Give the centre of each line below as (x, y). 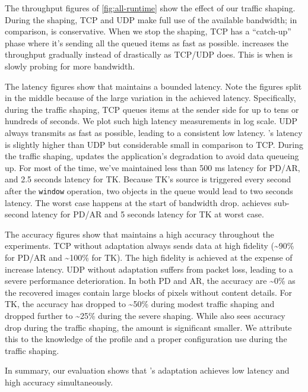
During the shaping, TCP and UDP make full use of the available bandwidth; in (151, 19)
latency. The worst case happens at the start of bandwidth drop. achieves (138, 202)
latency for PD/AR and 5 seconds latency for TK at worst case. (148, 214)
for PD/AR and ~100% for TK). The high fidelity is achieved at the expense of (149, 257)
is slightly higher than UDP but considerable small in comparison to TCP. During (154, 144)
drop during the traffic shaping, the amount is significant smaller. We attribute (148, 327)
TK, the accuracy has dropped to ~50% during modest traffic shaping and (140, 304)
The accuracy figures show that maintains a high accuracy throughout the (139, 234)
